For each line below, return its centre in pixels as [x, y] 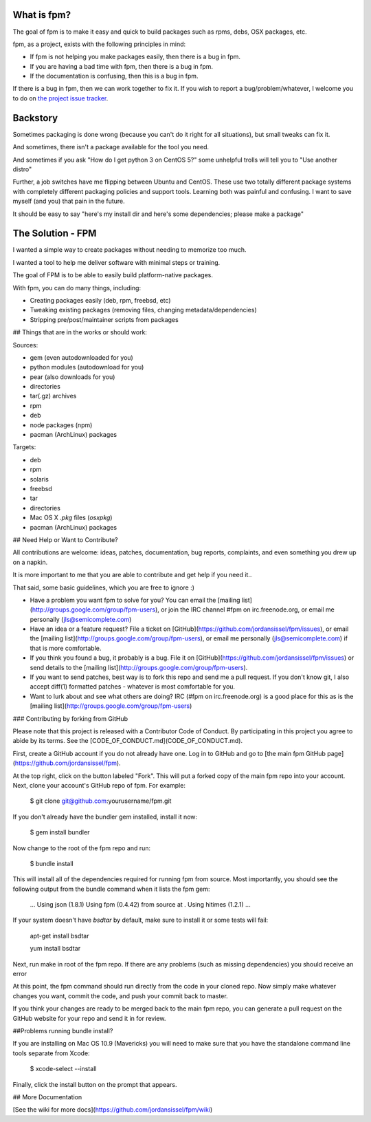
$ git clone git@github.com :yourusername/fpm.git [101, 801]
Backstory [35, 118]
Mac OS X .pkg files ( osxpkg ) [71, 518]
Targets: [24, 447]
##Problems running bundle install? [63, 1031]
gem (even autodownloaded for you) [81, 357]
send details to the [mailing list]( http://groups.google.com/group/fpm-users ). [139, 667]
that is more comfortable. [66, 648]
